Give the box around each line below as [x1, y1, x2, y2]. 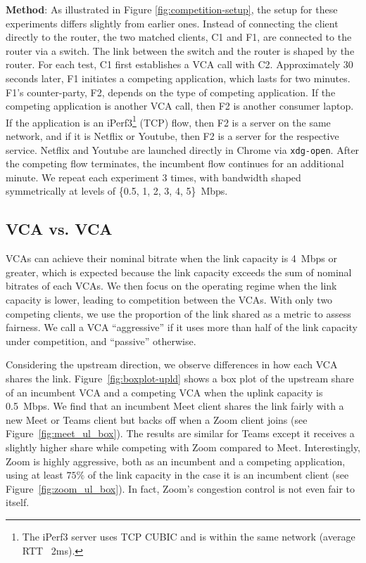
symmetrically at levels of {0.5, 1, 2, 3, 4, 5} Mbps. [6, 183, 228, 198]
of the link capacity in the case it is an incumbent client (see [87, 467, 349, 482]
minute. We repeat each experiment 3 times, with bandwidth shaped [6, 169, 301, 184]
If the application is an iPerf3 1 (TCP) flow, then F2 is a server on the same [6, 112, 331, 129]
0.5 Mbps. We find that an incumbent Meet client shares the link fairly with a [6, 399, 344, 413]
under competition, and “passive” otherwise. [6, 333, 196, 348]
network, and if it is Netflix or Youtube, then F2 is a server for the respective [6, 129, 339, 143]
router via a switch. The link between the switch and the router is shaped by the [6, 43, 355, 58]
